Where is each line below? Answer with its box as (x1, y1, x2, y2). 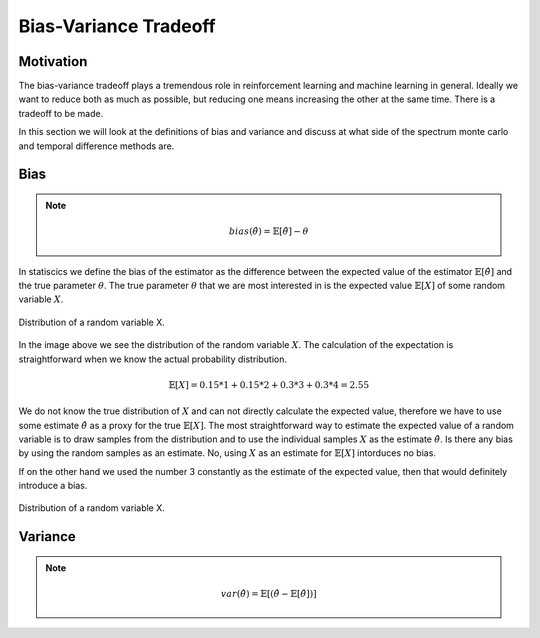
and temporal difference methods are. (18, 140, 175, 152)
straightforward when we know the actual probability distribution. (18, 353, 288, 365)
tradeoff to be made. (18, 107, 104, 119)
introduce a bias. (18, 480, 88, 492)
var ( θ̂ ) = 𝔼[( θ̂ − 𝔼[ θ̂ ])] (220, 588, 317, 600)
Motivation (18, 53, 88, 70)
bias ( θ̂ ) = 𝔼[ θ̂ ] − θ (228, 226, 309, 237)
